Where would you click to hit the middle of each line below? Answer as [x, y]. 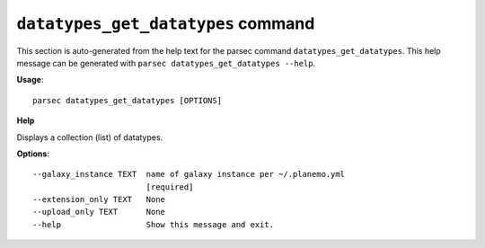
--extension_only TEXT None [99, 199]
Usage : [30, 80]
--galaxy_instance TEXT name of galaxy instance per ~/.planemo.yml [189, 174]
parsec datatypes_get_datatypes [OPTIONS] [128, 100]
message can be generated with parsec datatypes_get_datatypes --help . [166, 63]
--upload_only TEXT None [99, 212]
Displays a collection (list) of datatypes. [90, 137]
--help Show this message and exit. [153, 224]
